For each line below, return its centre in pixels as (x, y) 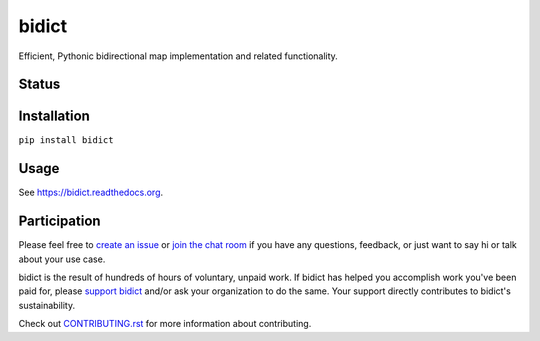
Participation (59, 221)
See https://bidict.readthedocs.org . (91, 192)
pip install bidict (66, 140)
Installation (54, 116)
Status (39, 84)
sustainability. (46, 305)
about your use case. (62, 259)
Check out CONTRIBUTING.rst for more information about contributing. (165, 324)
